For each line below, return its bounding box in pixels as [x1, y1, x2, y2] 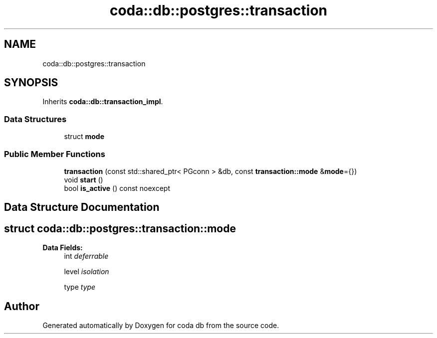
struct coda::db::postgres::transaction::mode [4, 222, 236, 235]
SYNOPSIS [4, 76, 58, 89]
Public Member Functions [4, 149, 105, 159]
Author [4, 300, 39, 313]
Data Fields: [42, 243, 83, 252]
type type [64, 283, 96, 292]
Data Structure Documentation [4, 201, 160, 214]
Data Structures [4, 114, 67, 124]
